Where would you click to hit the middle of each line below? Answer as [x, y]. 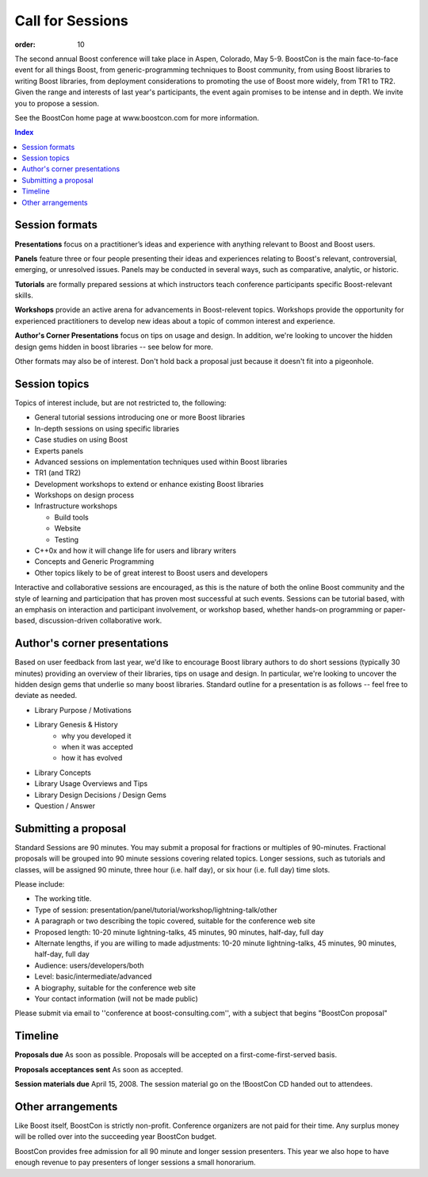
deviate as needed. [46, 696]
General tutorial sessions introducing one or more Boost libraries [140, 417]
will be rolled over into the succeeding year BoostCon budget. [116, 1137]
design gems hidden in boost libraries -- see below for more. [114, 347]
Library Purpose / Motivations [83, 710]
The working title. [63, 899]
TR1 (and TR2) [58, 473]
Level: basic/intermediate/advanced [93, 976]
